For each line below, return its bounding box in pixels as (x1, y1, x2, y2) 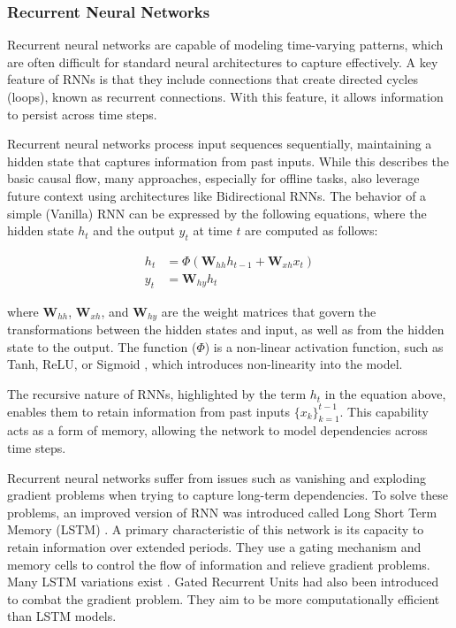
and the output (93, 221, 175, 240)
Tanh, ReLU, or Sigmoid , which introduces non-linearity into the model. (7, 355, 403, 373)
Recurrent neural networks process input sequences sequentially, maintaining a (7, 134, 432, 153)
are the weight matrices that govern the (161, 302, 376, 320)
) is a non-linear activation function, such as (204, 337, 444, 356)
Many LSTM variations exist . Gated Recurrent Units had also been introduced (7, 572, 439, 591)
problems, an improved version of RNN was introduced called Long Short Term (7, 502, 437, 521)
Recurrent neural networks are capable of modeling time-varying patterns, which (7, 35, 444, 54)
